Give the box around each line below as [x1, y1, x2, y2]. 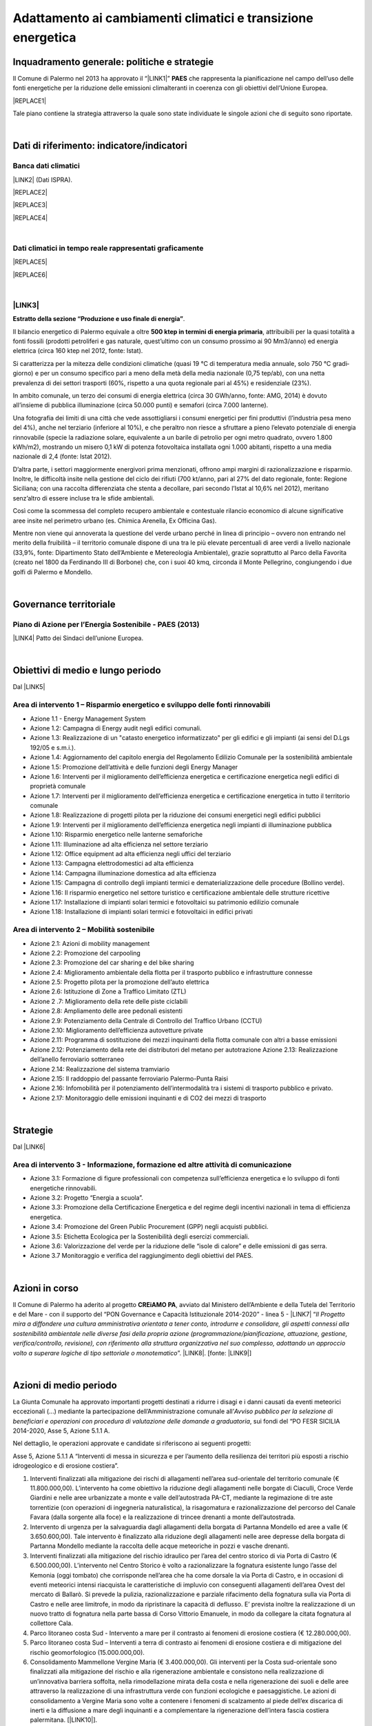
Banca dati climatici [12, 161, 81, 171]
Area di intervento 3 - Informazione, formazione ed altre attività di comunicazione [12, 1160, 292, 1170]
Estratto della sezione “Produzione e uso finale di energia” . [12, 315, 185, 323]
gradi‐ [332, 359, 350, 367]
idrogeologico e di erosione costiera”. [12, 1462, 119, 1470]
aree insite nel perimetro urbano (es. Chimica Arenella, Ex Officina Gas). [12, 516, 217, 525]
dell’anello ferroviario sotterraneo [30, 1055, 125, 1063]
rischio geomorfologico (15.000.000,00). [30, 1648, 145, 1656]
